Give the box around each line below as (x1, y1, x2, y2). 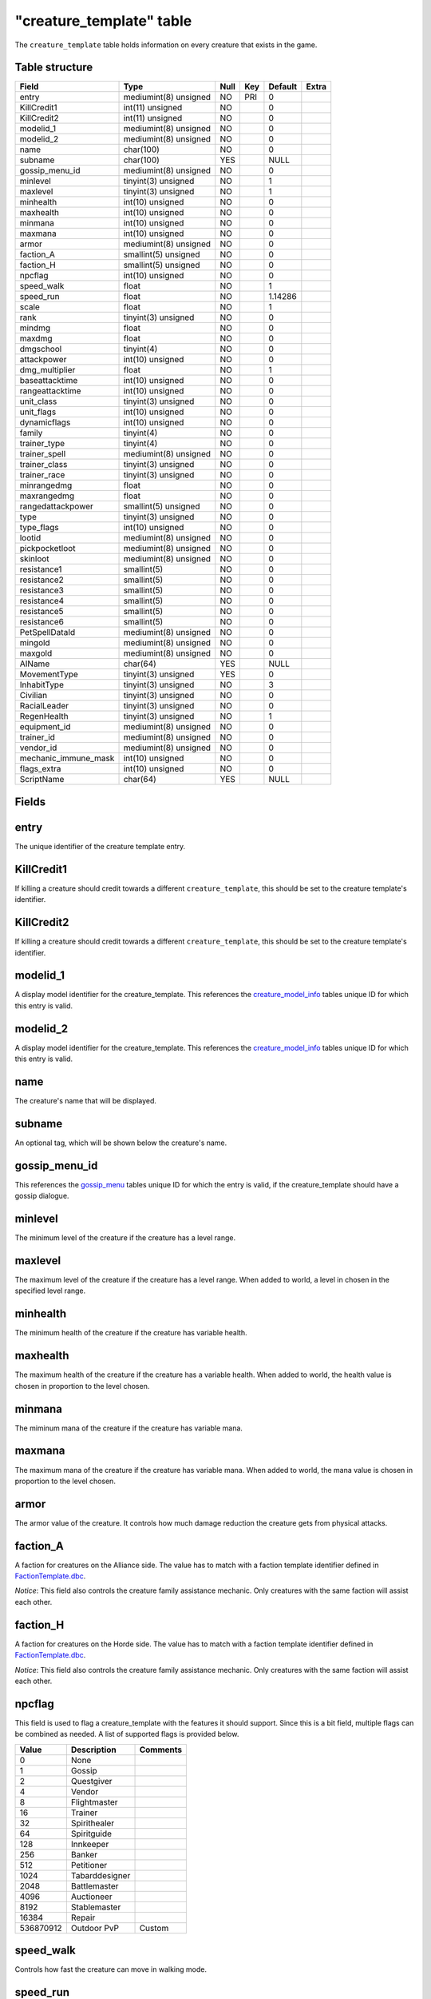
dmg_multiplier (19, 365, 76, 376)
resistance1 (19, 564, 62, 575)
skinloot (19, 553, 49, 565)
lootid (19, 533, 42, 544)
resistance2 (19, 574, 64, 585)
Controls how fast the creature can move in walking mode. (14, 1965, 208, 1974)
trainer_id (19, 732, 56, 743)
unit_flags (19, 406, 57, 417)
